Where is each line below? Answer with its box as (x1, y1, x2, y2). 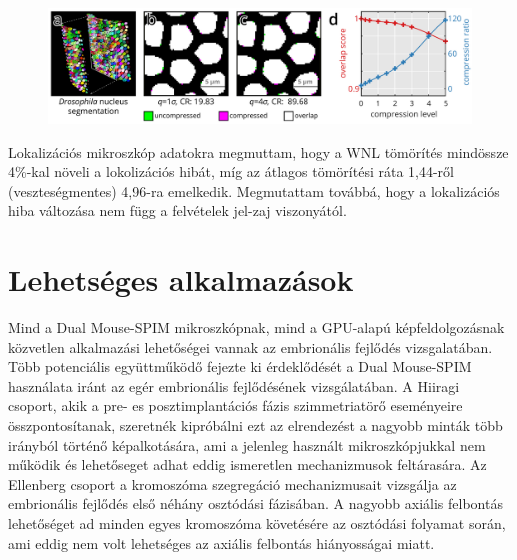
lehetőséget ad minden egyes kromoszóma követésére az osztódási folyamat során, (8, 512, 506, 533)
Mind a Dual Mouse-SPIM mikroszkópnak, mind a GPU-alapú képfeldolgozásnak (8, 317, 505, 338)
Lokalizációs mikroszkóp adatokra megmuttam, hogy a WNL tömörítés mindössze (8, 141, 509, 162)
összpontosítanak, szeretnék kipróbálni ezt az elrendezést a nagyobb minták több (8, 415, 503, 435)
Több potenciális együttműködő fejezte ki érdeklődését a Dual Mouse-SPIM (8, 356, 472, 377)
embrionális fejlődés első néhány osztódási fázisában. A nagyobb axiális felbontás (8, 493, 503, 514)
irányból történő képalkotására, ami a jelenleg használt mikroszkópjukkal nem (8, 434, 486, 455)
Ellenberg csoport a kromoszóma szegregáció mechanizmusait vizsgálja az (8, 473, 457, 494)
